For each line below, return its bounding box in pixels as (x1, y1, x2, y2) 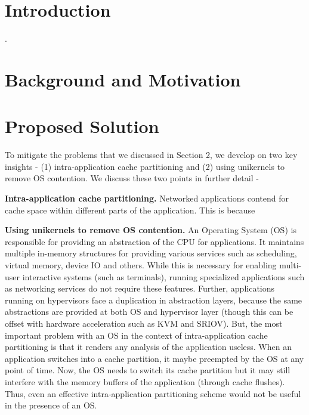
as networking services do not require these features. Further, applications (5, 282, 275, 295)
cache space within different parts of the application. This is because (5, 203, 255, 216)
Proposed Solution (5, 114, 159, 138)
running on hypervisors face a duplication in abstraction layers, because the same (5, 293, 302, 306)
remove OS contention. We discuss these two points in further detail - (5, 172, 259, 184)
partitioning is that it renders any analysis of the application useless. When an (5, 340, 292, 353)
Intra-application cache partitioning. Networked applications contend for (5, 192, 289, 204)
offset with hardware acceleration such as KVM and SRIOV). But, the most (5, 317, 283, 329)
